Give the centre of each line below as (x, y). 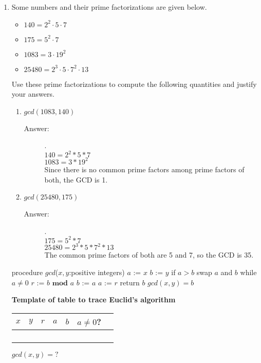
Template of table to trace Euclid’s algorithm (94, 300)
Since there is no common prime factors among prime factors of (144, 169)
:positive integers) (97, 272)
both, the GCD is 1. (76, 179)
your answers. (33, 94)
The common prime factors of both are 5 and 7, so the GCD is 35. (149, 255)
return (130, 282)
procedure (27, 272)
